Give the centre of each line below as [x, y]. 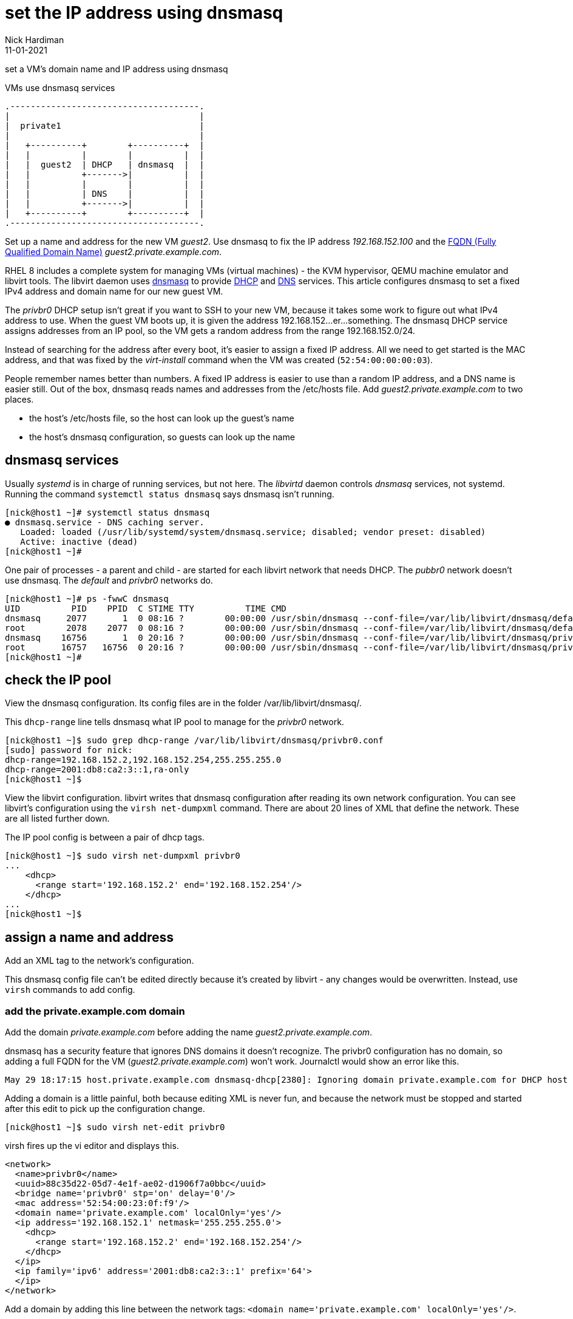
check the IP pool [58, 680]
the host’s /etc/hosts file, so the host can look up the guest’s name [162, 418]
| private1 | [105, 125]
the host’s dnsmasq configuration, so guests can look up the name [162, 437]
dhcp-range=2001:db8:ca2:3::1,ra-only [97, 770]
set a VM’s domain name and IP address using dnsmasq [117, 69]
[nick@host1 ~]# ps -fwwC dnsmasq [87, 598]
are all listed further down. [57, 819]
